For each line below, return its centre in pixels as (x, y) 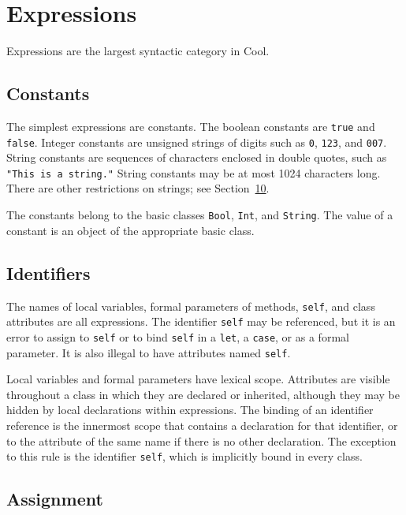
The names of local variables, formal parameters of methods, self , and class (191, 306)
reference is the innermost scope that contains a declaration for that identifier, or (202, 425)
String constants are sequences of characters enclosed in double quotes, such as (197, 157)
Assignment (55, 499)
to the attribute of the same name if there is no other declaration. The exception (201, 440)
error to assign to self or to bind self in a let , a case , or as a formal (178, 336)
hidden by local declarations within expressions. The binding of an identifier (190, 410)
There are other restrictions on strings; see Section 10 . (138, 188)
